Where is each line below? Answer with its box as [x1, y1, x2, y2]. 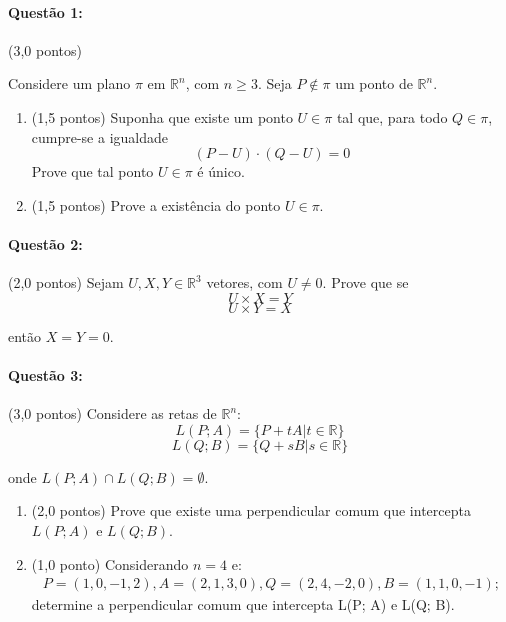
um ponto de [335, 73, 413, 94]
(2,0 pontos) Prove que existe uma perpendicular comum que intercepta [31, 500, 471, 521]
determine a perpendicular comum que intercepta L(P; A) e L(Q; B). [31, 594, 455, 615]
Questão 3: [8, 364, 83, 385]
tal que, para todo [336, 106, 448, 127]
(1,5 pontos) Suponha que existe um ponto [31, 106, 293, 127]
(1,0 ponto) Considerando [31, 553, 189, 574]
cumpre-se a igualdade [31, 126, 169, 147]
